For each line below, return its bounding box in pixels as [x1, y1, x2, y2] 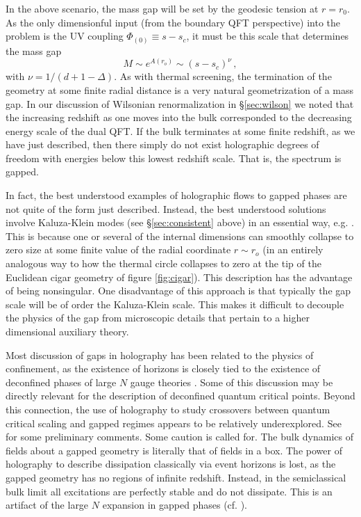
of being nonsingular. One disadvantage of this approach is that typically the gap [6, 283, 351, 298]
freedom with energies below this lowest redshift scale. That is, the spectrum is [6, 150, 342, 165]
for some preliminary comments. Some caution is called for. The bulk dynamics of [6, 429, 353, 444]
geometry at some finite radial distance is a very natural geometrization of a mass [6, 82, 354, 97]
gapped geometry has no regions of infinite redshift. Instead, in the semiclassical [6, 470, 346, 484]
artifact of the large [6, 498, 89, 512]
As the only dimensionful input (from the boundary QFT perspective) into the [6, 15, 341, 29]
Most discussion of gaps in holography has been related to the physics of [6, 347, 314, 362]
